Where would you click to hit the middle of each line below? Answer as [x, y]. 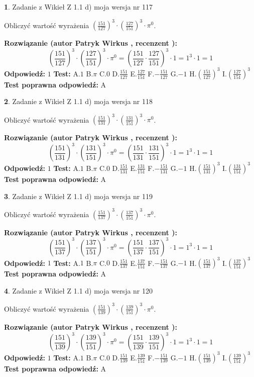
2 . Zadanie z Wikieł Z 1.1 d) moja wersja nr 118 [79, 101]
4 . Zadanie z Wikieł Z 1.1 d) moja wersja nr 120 [79, 290]
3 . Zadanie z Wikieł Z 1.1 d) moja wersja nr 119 [79, 196]
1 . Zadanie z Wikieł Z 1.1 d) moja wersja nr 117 [79, 7]
